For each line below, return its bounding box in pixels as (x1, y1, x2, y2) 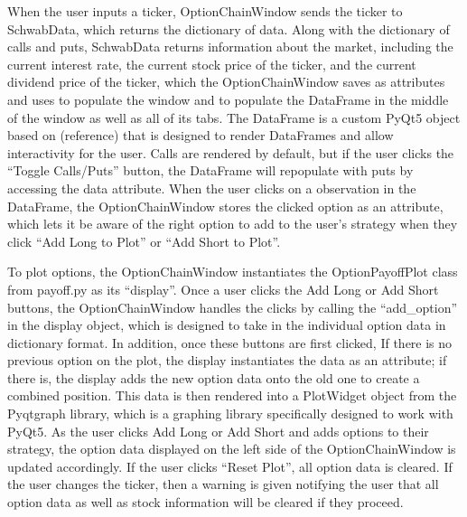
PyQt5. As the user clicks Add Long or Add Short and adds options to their (7, 421, 429, 440)
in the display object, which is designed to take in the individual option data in (7, 315, 446, 334)
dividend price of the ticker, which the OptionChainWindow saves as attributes (7, 72, 445, 91)
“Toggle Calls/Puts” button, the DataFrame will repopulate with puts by (7, 161, 414, 180)
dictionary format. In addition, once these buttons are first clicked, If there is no (7, 333, 453, 352)
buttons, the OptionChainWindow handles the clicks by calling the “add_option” (7, 297, 458, 316)
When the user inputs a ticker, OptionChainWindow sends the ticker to (7, 2, 403, 20)
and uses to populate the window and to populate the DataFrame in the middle (7, 89, 449, 108)
